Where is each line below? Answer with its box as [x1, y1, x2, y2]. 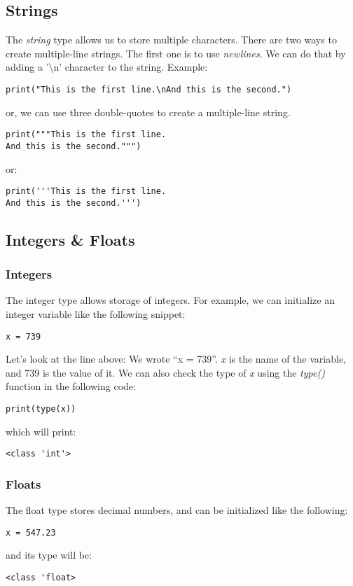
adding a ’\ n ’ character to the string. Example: [6, 60, 208, 74]
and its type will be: [6, 547, 92, 562]
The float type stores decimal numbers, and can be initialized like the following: [6, 503, 348, 517]
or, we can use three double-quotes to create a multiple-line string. [6, 104, 291, 119]
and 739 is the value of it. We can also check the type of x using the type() [6, 365, 325, 379]
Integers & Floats [6, 228, 135, 250]
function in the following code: [6, 379, 136, 393]
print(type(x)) [6, 404, 76, 414]
